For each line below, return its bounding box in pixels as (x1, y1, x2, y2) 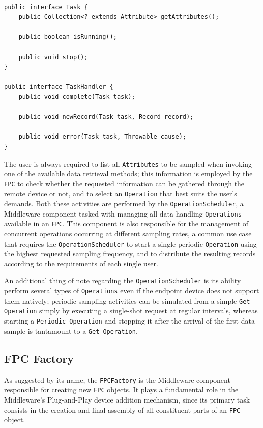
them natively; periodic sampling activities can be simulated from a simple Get (4, 295, 250, 306)
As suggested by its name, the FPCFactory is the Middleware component (4, 374, 230, 385)
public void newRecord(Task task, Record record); (18, 113, 194, 121)
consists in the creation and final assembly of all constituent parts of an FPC (4, 404, 241, 415)
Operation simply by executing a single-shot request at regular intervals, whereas (4, 305, 258, 316)
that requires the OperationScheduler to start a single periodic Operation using (4, 238, 257, 249)
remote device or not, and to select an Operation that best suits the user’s (4, 188, 237, 199)
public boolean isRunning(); (18, 33, 117, 41)
